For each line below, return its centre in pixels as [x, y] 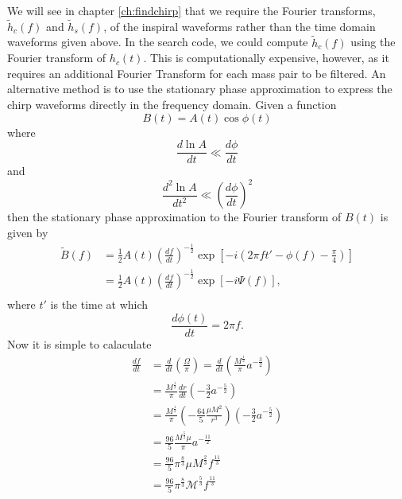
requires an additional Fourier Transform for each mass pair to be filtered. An [197, 73]
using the [373, 42]
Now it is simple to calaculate [79, 344]
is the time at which [99, 304]
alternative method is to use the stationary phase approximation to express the [200, 89]
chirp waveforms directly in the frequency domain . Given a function [172, 104]
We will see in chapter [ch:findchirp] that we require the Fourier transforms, [191, 10]
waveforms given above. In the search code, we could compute [158, 42]
